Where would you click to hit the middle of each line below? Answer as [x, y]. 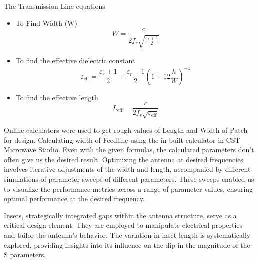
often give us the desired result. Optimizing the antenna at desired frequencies [124, 159]
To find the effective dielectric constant [75, 60]
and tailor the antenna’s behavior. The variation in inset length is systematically [127, 235]
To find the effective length [57, 97]
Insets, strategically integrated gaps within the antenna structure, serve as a [120, 215]
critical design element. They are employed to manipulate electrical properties [123, 225]
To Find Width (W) [46, 23]
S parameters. [25, 255]
